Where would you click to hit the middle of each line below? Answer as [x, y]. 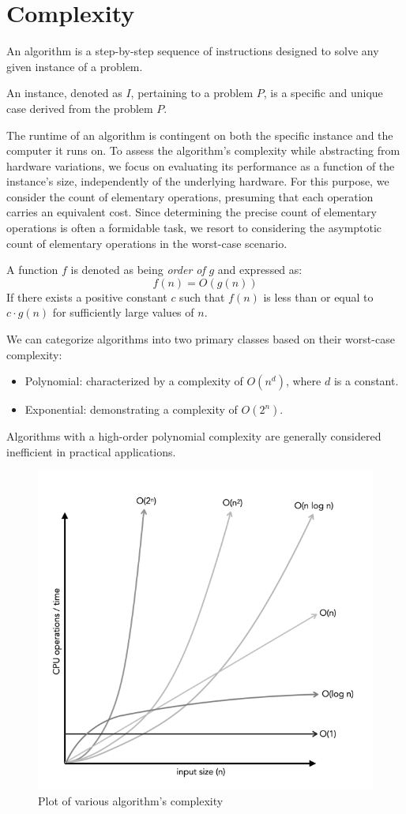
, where [303, 381]
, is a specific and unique [323, 93]
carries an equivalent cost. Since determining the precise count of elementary [192, 212]
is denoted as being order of [138, 270]
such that [202, 296]
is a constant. [366, 381]
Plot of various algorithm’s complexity [131, 800]
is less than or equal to [318, 296]
